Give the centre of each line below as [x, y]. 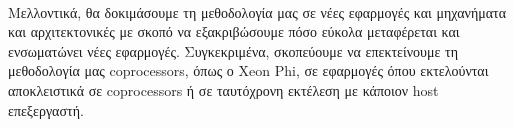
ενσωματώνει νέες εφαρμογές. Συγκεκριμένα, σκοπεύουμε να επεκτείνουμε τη [233, 50]
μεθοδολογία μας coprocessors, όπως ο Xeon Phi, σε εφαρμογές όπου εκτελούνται [248, 70]
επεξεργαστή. [46, 109]
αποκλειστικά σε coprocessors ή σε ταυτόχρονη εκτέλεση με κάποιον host [223, 89]
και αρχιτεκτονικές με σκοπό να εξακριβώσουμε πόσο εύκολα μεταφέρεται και [234, 31]
